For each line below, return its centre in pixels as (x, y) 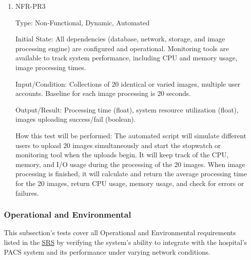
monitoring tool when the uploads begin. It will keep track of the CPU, (122, 155)
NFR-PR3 (30, 6)
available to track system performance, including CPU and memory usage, (126, 58)
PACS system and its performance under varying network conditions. (107, 251)
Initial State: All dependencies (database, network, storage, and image (120, 39)
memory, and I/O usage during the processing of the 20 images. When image (130, 164)
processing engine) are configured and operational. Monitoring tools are (122, 48)
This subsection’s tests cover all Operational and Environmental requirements (120, 232)
